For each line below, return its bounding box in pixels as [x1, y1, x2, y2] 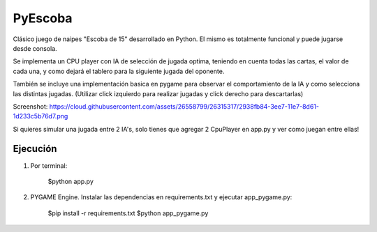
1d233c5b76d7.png [13, 112, 68, 121]
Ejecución [13, 143, 57, 155]
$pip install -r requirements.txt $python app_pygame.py [47, 209, 209, 217]
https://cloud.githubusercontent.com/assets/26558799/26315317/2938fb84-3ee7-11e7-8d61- [49, 102, 319, 111]
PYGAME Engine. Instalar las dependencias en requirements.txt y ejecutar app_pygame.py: [30, 193, 293, 201]
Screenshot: [13, 102, 48, 111]
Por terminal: [30, 161, 68, 170]
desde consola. [13, 44, 57, 52]
